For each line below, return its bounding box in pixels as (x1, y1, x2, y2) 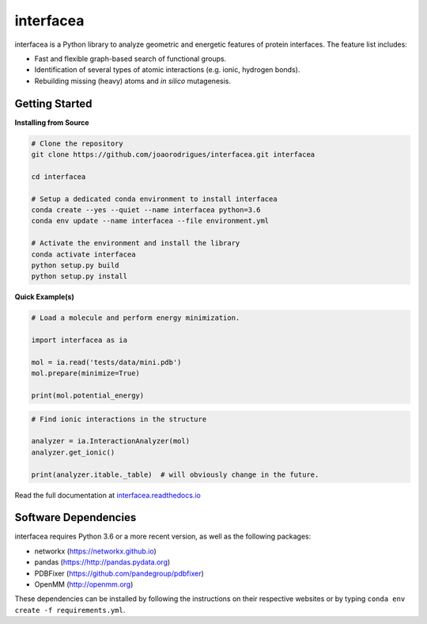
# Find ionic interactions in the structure (31, 414, 207, 424)
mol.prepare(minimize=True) (31, 369, 140, 378)
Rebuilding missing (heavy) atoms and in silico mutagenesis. (34, 76, 231, 86)
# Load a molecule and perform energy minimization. (31, 314, 240, 322)
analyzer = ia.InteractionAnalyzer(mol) (31, 436, 190, 446)
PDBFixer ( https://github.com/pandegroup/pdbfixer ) (34, 569, 205, 578)
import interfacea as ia (31, 336, 128, 344)
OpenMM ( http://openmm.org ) (34, 579, 134, 589)
